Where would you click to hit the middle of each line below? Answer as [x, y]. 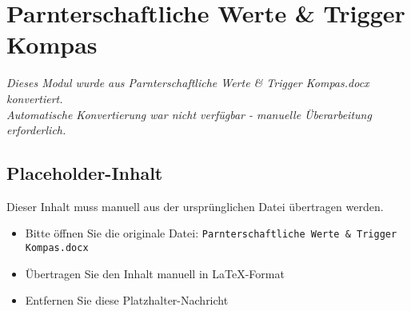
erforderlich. [36, 130]
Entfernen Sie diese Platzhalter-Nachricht [127, 300]
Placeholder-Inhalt [85, 173]
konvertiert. [35, 98]
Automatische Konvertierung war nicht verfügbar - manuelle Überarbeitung [189, 114]
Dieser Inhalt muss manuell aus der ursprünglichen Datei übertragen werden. [195, 206]
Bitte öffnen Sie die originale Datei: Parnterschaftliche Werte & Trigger [211, 233]
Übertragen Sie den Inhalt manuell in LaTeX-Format [155, 273]
